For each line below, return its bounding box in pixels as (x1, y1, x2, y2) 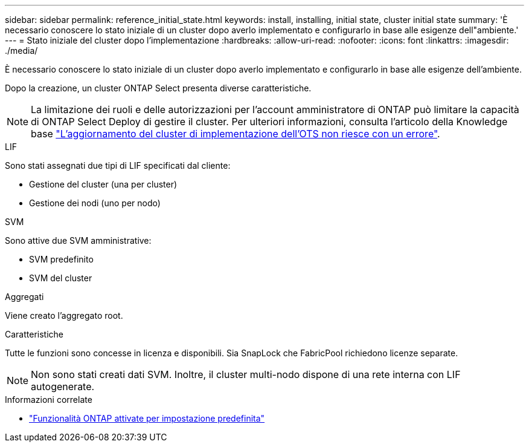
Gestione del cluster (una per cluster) (29, 179, 178, 189)
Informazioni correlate (5, 394, 92, 405)
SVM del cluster (29, 273, 92, 283)
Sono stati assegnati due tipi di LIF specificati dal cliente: (5, 160, 231, 171)
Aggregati (5, 292, 44, 302)
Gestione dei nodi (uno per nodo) (29, 198, 161, 208)
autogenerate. (31, 380, 95, 393)
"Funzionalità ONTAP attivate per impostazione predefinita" (29, 413, 265, 423)
